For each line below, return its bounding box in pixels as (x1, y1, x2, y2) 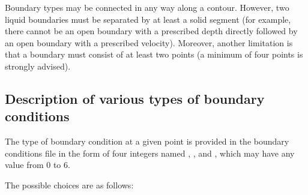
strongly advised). (5, 59, 71, 72)
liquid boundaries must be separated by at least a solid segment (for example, (5, 13, 291, 25)
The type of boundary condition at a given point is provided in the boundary (5, 135, 289, 148)
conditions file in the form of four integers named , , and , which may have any (5, 146, 295, 159)
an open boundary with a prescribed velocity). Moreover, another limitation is (5, 36, 293, 49)
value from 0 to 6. (5, 158, 70, 171)
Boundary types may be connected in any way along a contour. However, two (5, 1, 289, 13)
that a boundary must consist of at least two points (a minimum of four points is (5, 48, 303, 61)
